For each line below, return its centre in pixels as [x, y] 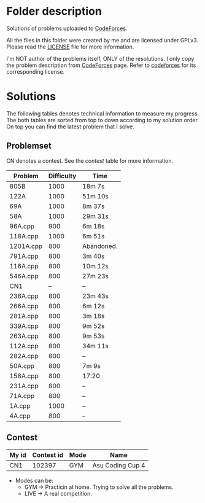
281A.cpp [24, 316]
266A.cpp [24, 306]
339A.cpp [24, 326]
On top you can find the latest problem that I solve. [71, 127]
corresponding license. [36, 71]
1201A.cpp [26, 246]
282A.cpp [24, 356]
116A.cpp [24, 266]
